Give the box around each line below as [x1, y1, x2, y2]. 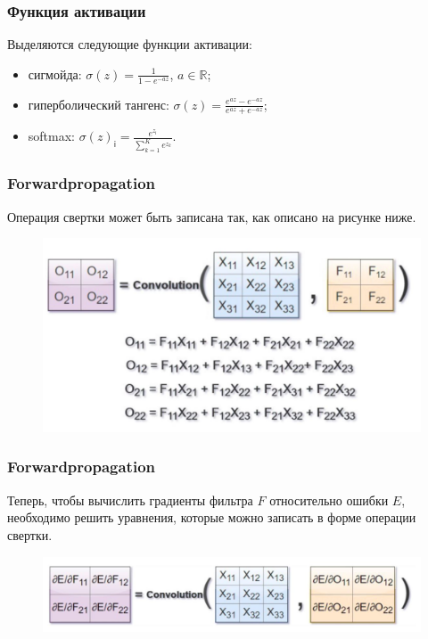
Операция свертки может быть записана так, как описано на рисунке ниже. [7, 207, 416, 225]
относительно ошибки [269, 490, 389, 509]
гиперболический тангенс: [28, 94, 169, 113]
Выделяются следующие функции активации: [7, 35, 252, 53]
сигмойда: [28, 64, 82, 83]
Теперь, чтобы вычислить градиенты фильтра [7, 490, 253, 509]
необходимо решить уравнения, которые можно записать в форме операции [7, 508, 416, 527]
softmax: [28, 127, 75, 145]
